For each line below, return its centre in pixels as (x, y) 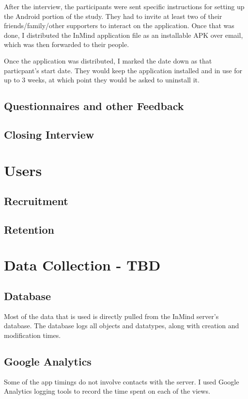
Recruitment (36, 201)
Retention (29, 229)
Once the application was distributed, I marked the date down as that (108, 60)
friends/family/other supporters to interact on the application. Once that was (119, 25)
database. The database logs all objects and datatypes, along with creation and (122, 326)
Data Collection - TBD (82, 265)
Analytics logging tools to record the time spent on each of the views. (107, 391)
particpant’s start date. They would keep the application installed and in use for (123, 70)
